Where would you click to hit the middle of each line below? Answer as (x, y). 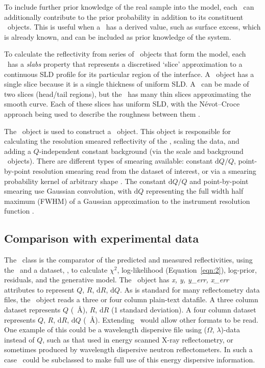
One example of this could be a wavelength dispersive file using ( (105, 330)
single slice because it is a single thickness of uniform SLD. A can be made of (127, 84)
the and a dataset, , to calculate (56, 269)
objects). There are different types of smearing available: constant (110, 161)
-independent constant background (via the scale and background (141, 151)
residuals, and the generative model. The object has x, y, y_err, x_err (116, 280)
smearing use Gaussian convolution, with (68, 191)
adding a (18, 151)
